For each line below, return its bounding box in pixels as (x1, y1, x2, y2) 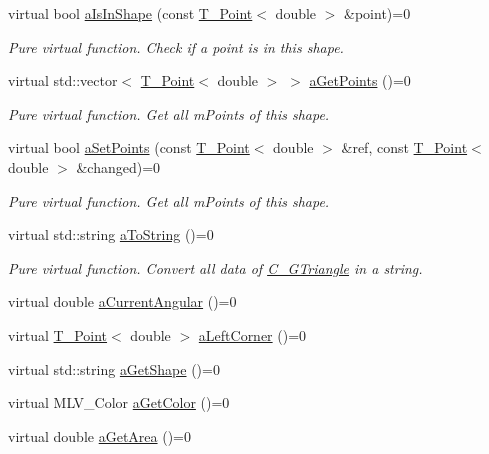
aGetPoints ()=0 (309, 70, 411, 91)
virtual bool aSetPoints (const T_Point (8, 137, 250, 158)
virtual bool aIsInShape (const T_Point (8, 3, 253, 23)
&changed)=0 (76, 156, 161, 177)
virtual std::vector (8, 70, 118, 91)
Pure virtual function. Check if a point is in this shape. (8, 36, 344, 57)
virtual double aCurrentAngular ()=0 (8, 291, 237, 312)
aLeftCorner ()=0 (198, 324, 307, 345)
